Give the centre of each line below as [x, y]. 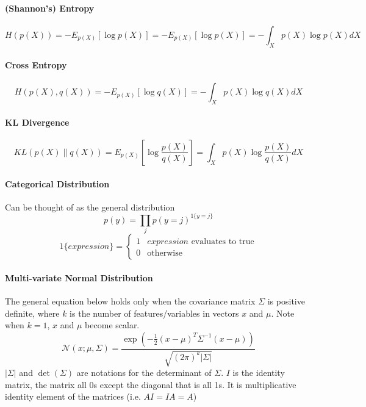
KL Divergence [37, 122]
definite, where [32, 313]
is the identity [259, 373]
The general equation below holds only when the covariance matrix [130, 301]
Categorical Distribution [57, 183]
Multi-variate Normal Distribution [79, 277]
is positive [286, 301]
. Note [283, 313]
